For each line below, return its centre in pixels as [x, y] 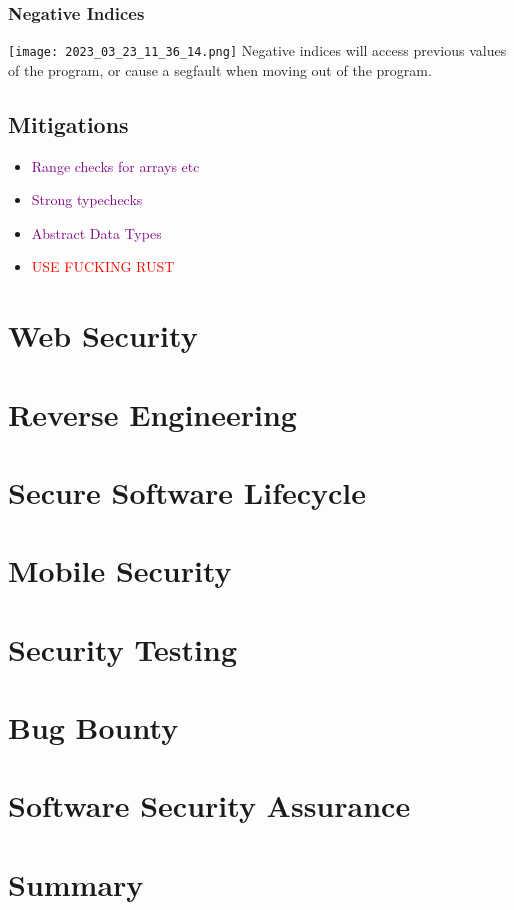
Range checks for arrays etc [115, 165]
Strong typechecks [87, 199]
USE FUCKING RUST [103, 266]
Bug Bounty [93, 727]
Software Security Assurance [209, 805]
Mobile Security [120, 570]
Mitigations [68, 123]
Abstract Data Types [96, 232]
